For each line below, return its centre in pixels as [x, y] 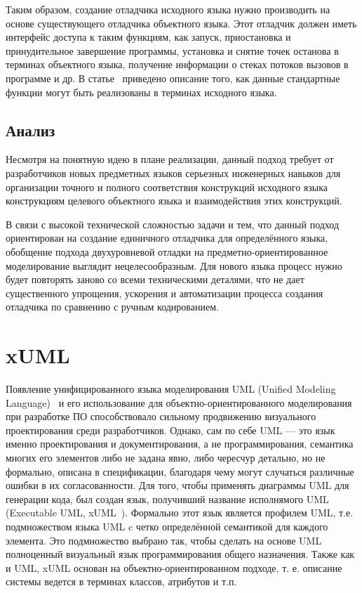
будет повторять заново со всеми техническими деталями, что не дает [155, 279]
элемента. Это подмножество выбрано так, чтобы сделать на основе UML [164, 540]
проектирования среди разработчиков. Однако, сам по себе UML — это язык [170, 430]
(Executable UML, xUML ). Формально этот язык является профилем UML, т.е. [180, 513]
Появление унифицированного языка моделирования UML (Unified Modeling [171, 389]
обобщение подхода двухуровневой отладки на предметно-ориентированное [167, 251]
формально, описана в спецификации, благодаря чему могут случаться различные [180, 471]
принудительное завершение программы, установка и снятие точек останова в [172, 50]
